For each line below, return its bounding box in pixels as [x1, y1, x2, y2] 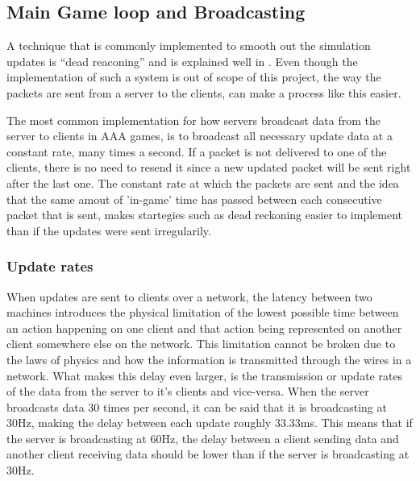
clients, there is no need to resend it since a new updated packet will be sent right [6, 159, 411, 176]
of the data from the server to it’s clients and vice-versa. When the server [6, 383, 369, 400]
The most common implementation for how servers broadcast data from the [6, 111, 381, 128]
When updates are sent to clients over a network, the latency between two [6, 288, 372, 305]
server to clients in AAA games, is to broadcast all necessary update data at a [6, 127, 393, 144]
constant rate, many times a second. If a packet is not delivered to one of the [6, 143, 387, 160]
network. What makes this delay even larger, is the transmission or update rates [6, 367, 403, 384]
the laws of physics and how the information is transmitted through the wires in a [6, 350, 412, 367]
